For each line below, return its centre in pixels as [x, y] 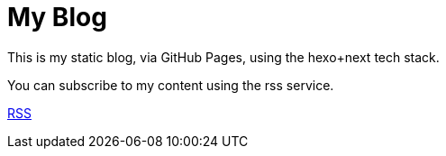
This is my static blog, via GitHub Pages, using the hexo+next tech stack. [223, 57]
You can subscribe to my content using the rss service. [171, 85]
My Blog [57, 17]
